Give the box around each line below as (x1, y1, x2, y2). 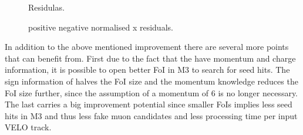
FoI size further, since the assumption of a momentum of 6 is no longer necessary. (5, 86, 298, 99)
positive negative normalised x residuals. (28, 21, 173, 33)
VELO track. (5, 121, 52, 133)
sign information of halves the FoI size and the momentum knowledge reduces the (5, 75, 298, 87)
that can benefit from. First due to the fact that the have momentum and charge (5, 52, 296, 64)
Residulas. (28, 1, 65, 13)
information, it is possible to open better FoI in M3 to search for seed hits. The (5, 63, 290, 76)
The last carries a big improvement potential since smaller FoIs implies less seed (5, 98, 292, 110)
